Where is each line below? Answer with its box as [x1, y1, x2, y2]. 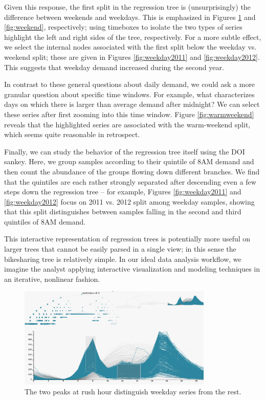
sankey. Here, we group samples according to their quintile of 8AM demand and [4, 156, 254, 167]
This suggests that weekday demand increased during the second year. [4, 61, 224, 72]
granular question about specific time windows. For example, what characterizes [4, 88, 255, 99]
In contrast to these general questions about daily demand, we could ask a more [4, 79, 255, 90]
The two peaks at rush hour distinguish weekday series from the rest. [25, 386, 241, 397]
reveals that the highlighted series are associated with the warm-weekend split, [4, 119, 251, 129]
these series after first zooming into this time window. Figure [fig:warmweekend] [4, 108, 254, 119]
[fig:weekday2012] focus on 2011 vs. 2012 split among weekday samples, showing [4, 196, 255, 207]
